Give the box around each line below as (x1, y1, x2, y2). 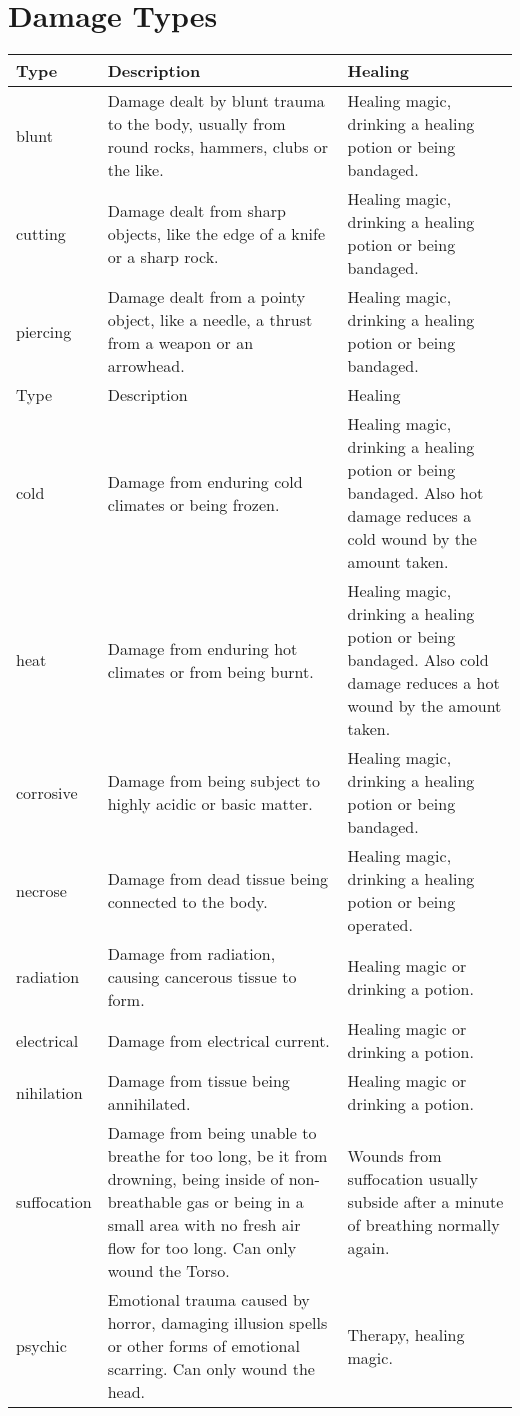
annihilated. (107, 1092, 191, 1116)
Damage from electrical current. (107, 1028, 330, 1052)
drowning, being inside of (107, 1167, 284, 1191)
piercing (16, 319, 72, 343)
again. (347, 1236, 390, 1260)
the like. (107, 158, 164, 182)
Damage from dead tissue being (107, 867, 329, 891)
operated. (347, 913, 413, 937)
